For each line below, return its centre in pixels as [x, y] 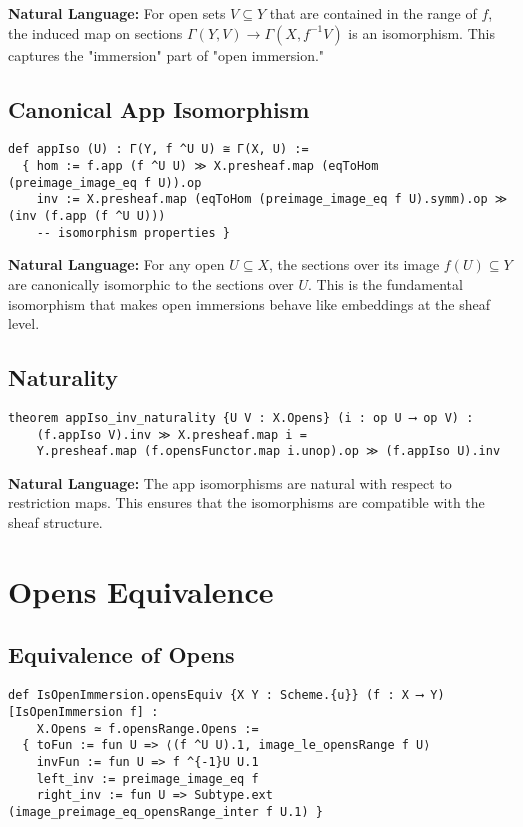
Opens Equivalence [141, 590]
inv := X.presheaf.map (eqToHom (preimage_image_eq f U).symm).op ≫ [272, 199]
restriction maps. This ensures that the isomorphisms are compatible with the [246, 502]
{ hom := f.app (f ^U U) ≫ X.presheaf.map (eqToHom [200, 166]
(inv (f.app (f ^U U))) [87, 216]
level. [24, 323]
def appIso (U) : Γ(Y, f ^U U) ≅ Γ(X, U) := [158, 149]
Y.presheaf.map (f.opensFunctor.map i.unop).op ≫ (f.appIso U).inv [268, 451]
